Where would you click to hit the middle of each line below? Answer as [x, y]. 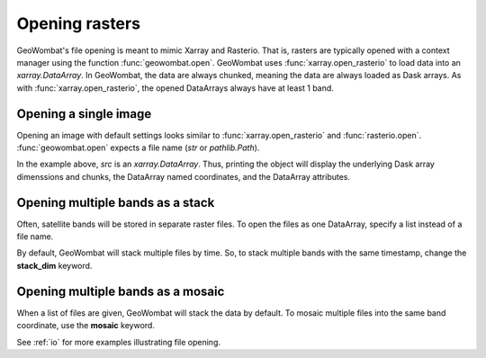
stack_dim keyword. [54, 265]
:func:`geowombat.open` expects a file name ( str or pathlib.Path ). [138, 148]
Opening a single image [84, 114]
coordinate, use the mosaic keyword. [85, 326]
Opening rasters [79, 23]
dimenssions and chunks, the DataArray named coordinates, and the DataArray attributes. [184, 176]
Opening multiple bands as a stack [116, 202]
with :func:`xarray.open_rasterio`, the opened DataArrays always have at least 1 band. [175, 88]
